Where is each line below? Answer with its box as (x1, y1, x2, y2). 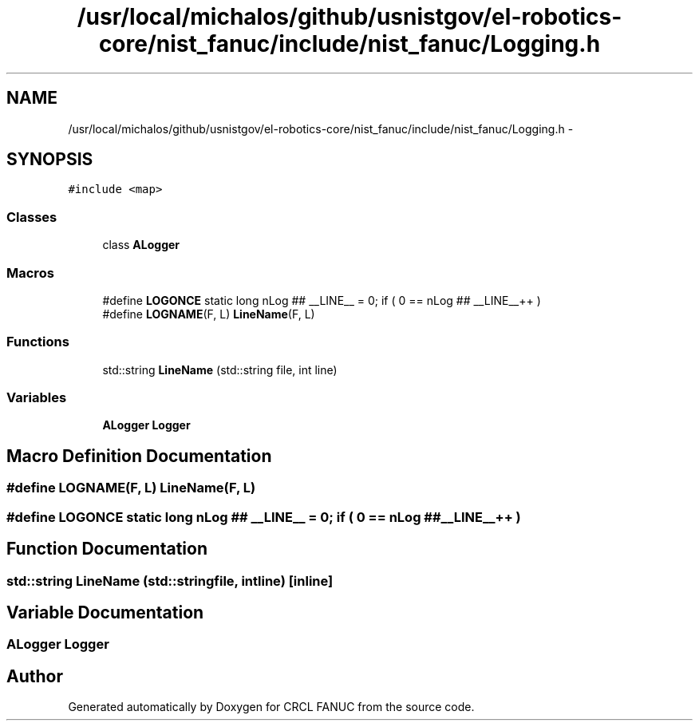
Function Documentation (6, 539, 207, 559)
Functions (6, 334, 69, 350)
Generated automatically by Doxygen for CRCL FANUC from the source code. (68, 700, 475, 714)
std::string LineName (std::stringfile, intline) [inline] (6, 572, 334, 589)
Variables (6, 389, 67, 406)
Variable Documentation (6, 602, 204, 622)
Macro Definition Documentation (6, 445, 272, 466)
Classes (6, 208, 57, 225)
